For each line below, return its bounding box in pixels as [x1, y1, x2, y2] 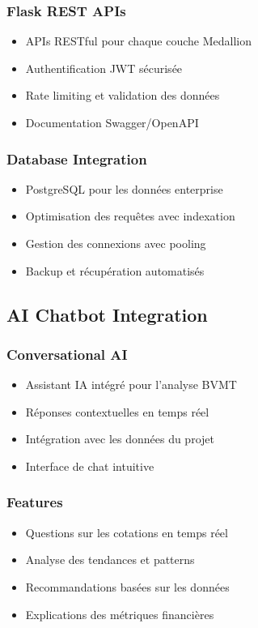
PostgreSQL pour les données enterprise [25, 180, 223, 197]
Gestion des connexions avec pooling [25, 235, 206, 251]
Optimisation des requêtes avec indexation [25, 207, 235, 224]
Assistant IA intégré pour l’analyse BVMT [25, 376, 237, 393]
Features [6, 492, 63, 512]
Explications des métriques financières [25, 605, 214, 622]
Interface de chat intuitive [25, 457, 154, 474]
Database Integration [6, 148, 147, 169]
